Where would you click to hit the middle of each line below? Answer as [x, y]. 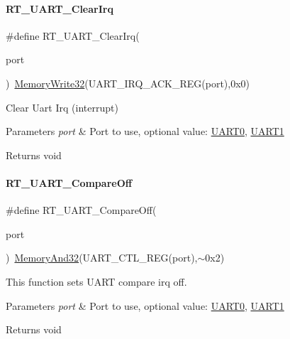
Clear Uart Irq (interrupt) [62, 107]
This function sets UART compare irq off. [96, 281]
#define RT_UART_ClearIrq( [73, 35]
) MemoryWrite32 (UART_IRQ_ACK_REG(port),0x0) [128, 83]
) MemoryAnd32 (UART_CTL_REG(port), [102, 258]
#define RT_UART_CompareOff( [81, 210]
